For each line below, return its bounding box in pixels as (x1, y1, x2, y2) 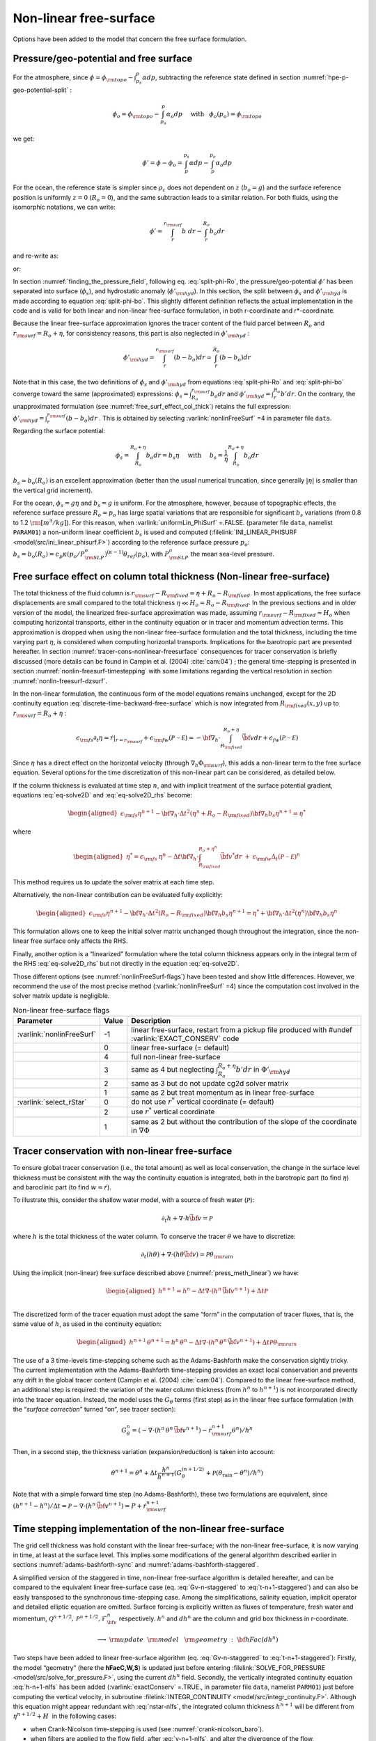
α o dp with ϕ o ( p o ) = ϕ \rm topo (166, 110, 263, 120)
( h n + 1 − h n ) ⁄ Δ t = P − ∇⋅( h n (13, 1501, 96, 1510)
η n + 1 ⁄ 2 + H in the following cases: (13, 1711, 116, 1720)
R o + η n (198, 845, 217, 853)
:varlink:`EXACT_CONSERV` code (131, 1034, 240, 1044)
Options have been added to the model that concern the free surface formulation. (13, 35, 247, 43)
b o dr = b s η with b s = (146, 451, 224, 461)
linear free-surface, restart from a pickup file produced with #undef (131, 1025, 353, 1035)
